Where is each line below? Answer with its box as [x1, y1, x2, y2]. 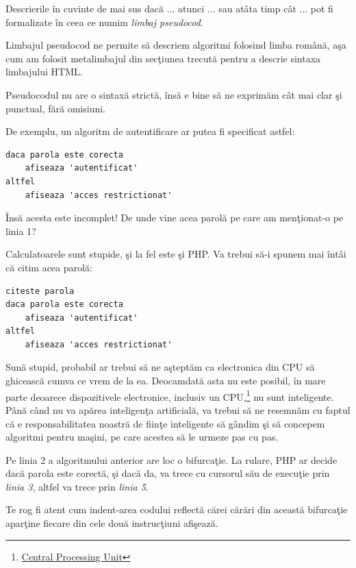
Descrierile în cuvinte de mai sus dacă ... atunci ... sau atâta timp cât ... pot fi [5, 1, 333, 15]
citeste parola [5, 286, 75, 296]
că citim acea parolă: [5, 260, 92, 274]
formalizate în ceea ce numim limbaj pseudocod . [5, 14, 203, 29]
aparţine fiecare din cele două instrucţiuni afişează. [5, 516, 218, 530]
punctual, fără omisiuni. [5, 101, 105, 115]
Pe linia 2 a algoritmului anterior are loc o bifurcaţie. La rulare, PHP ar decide [5, 452, 338, 467]
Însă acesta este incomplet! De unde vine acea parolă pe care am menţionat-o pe [5, 210, 344, 225]
